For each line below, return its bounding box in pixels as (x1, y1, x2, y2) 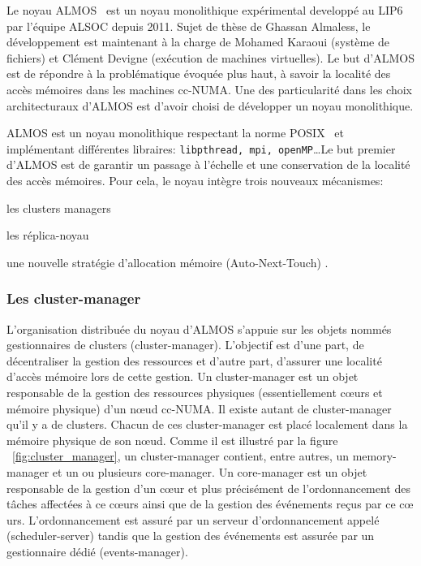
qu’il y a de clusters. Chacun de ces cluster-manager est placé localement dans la (6, 416, 408, 433)
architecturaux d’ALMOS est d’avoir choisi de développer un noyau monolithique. (6, 97, 414, 114)
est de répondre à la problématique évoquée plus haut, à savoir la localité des (6, 65, 391, 82)
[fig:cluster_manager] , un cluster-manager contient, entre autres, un (12, 447, 350, 464)
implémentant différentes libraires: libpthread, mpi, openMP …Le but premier (6, 140, 396, 157)
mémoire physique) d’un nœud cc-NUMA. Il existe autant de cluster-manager (6, 400, 392, 417)
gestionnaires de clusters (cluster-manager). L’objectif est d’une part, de (6, 336, 364, 353)
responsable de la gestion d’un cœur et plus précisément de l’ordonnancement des (6, 479, 410, 496)
